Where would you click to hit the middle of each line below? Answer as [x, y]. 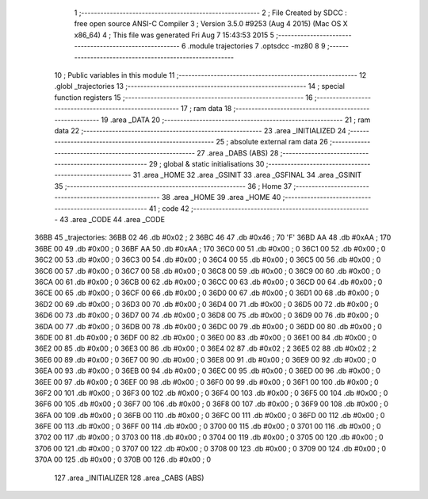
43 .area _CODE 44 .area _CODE [113, 220]
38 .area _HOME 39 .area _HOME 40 [221, 198]
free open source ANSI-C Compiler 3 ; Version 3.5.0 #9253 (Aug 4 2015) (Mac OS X [211, 24]
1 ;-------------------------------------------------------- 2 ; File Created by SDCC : [211, 13]
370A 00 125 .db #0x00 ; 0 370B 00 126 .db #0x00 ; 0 [123, 459]
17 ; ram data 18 [206, 109]
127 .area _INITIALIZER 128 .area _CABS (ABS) [129, 478]
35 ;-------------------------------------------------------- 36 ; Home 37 [173, 186]
